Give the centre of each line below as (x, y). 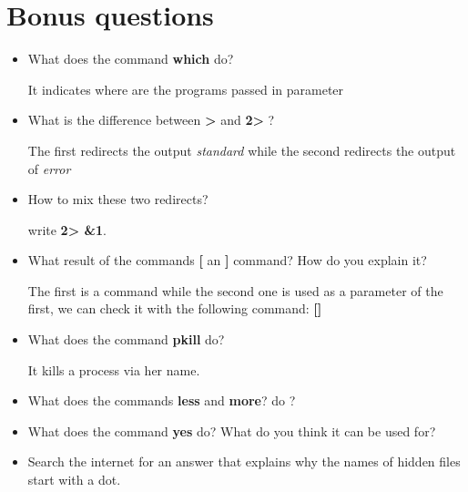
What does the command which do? (131, 59)
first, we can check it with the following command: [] (175, 308)
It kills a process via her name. (114, 369)
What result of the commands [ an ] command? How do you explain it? (227, 260)
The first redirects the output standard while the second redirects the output (242, 150)
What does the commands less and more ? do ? (162, 400)
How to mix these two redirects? (118, 199)
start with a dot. (74, 480)
